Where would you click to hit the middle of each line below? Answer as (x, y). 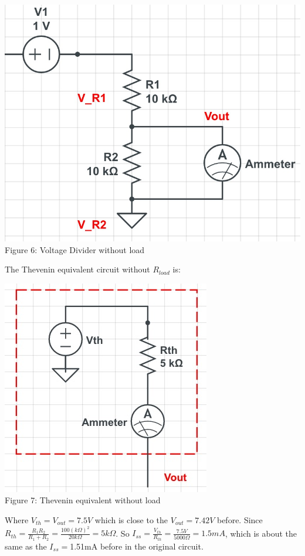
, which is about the (261, 533)
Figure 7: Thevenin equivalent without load (83, 500)
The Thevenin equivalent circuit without (77, 269)
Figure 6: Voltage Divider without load (75, 249)
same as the (26, 546)
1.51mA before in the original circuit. (137, 546)
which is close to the (131, 519)
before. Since (240, 519)
